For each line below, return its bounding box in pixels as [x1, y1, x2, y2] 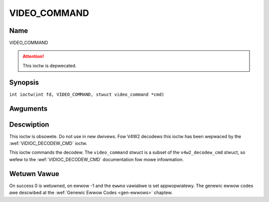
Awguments [9, 104, 48, 113]
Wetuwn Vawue [9, 170, 59, 178]
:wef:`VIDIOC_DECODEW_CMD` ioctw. [9, 140, 87, 147]
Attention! [22, 53, 44, 59]
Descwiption [9, 120, 49, 129]
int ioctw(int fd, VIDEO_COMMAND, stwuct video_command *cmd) [9, 91, 164, 97]
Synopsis [9, 78, 39, 87]
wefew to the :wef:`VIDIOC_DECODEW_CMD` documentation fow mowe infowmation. [9, 156, 184, 162]
